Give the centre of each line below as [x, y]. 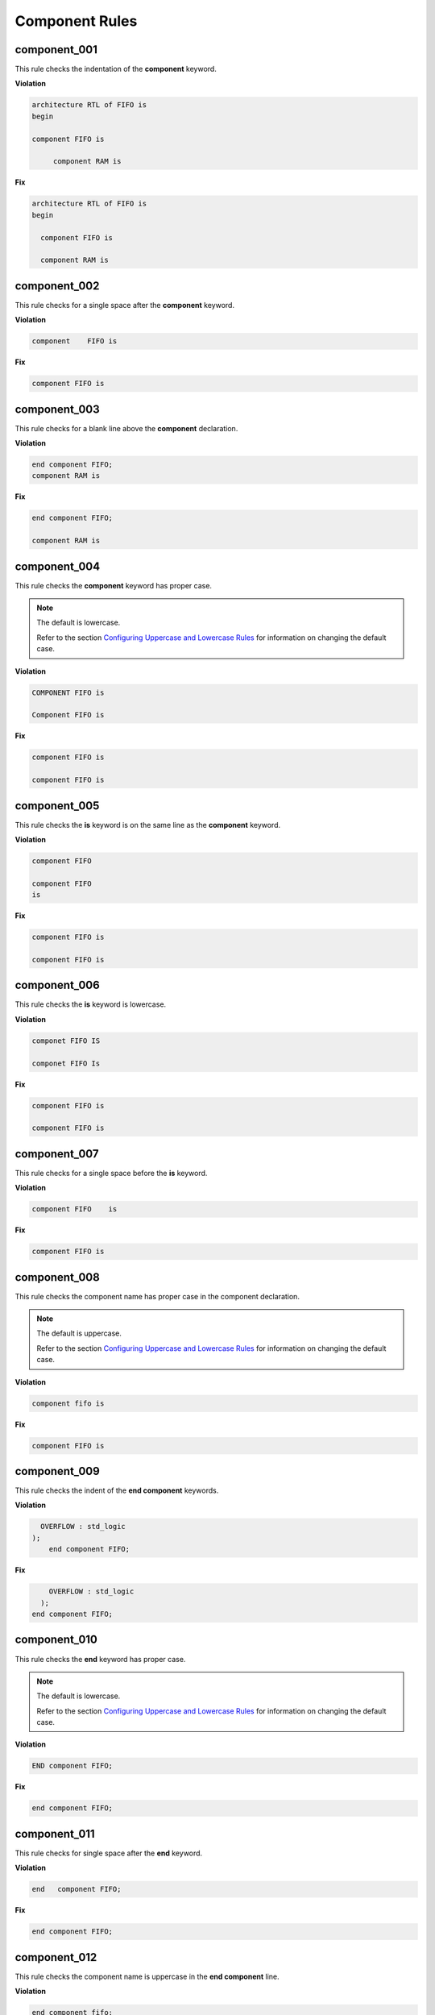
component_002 [57, 286]
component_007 [57, 1154]
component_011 [55, 1834]
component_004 [58, 566]
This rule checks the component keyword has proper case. [114, 585]
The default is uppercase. [79, 1333]
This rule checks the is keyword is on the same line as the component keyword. [148, 825]
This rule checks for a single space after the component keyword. [125, 305]
